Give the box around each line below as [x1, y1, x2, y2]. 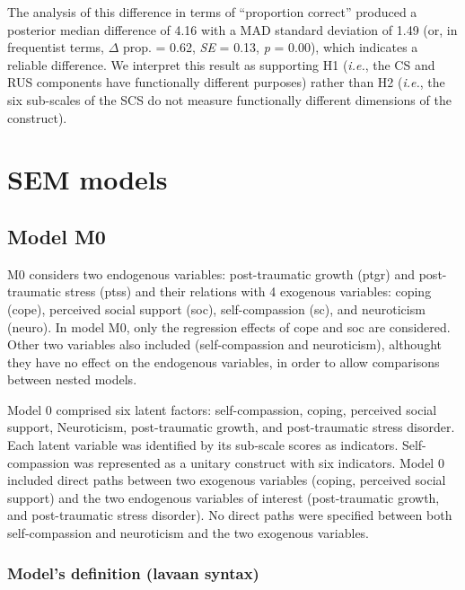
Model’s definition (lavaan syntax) [7, 561, 259, 584]
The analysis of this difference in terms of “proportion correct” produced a [7, 3, 417, 21]
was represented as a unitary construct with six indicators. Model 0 [74, 453, 444, 471]
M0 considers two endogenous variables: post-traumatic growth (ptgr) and [7, 264, 416, 283]
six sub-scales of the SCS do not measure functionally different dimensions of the [7, 90, 452, 109]
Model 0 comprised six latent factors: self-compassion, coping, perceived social [7, 400, 437, 418]
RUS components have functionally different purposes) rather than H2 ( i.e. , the [7, 73, 445, 92]
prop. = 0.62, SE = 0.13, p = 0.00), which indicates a [122, 38, 418, 57]
